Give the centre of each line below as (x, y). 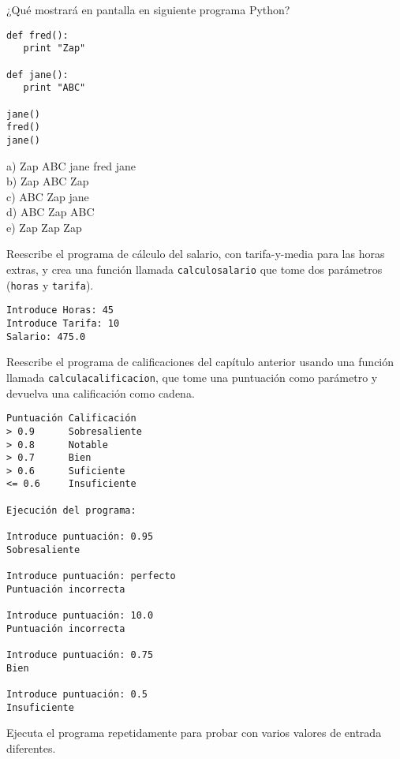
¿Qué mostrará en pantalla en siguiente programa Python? (148, 9)
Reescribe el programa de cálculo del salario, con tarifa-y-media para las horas (196, 254)
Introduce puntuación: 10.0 (80, 616)
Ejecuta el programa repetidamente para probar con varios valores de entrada (194, 733)
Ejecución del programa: (71, 510)
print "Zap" (54, 49)
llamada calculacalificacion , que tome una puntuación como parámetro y (192, 377)
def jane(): (37, 75)
